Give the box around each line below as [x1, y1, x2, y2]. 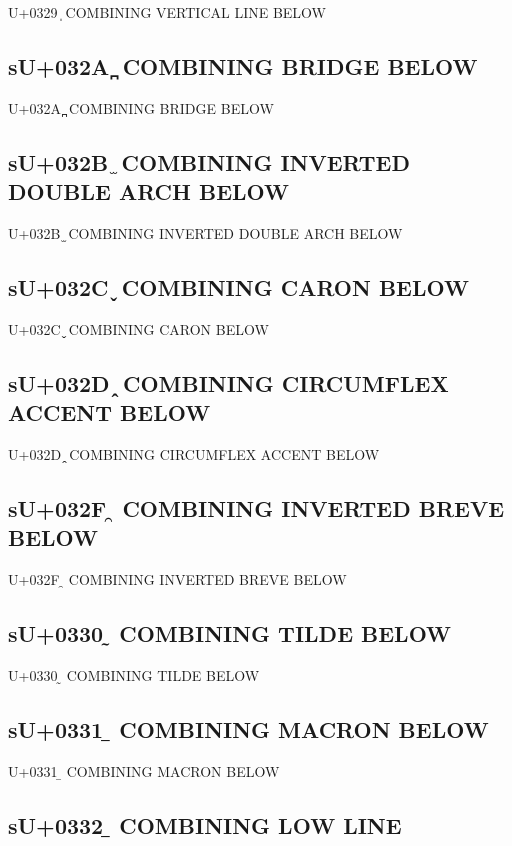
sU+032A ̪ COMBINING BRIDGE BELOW [8, 50, 478, 81]
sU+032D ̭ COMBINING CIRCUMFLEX [8, 367, 449, 398]
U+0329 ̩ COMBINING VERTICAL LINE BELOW [8, 2, 327, 22]
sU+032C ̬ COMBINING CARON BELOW [8, 271, 469, 302]
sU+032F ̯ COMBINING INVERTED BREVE [8, 492, 505, 523]
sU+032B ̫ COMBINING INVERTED [8, 146, 410, 177]
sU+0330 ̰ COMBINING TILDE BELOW [8, 618, 452, 649]
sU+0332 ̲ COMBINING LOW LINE [8, 809, 402, 840]
